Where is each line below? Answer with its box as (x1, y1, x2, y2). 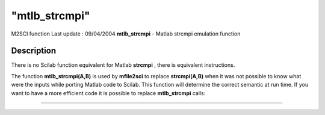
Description (11, 46, 57, 56)
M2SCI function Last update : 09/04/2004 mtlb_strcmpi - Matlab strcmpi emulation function (11, 30, 241, 37)
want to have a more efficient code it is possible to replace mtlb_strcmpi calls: (11, 89, 206, 96)
